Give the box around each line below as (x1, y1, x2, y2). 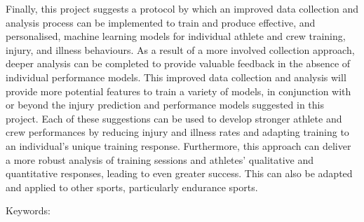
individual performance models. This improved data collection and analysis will (6, 69, 346, 84)
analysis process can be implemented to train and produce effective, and (6, 15, 316, 29)
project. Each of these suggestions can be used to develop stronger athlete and (6, 111, 342, 125)
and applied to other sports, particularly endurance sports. (6, 179, 258, 194)
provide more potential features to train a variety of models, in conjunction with (6, 83, 351, 98)
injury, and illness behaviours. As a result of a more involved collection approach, (6, 42, 355, 57)
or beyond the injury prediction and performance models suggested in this (6, 97, 324, 112)
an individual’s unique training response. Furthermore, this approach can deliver (6, 138, 351, 153)
